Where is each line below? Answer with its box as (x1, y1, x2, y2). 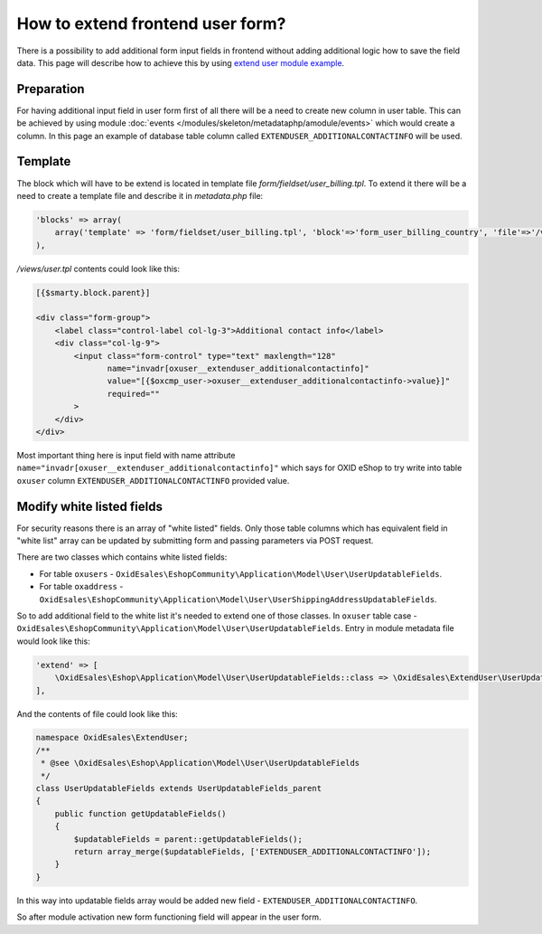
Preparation (16, 81, 85, 97)
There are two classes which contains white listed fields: (16, 552, 228, 562)
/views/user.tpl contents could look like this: (16, 263, 181, 274)
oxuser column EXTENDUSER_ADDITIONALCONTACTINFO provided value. (16, 475, 290, 486)
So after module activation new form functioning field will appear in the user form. (16, 911, 322, 922)
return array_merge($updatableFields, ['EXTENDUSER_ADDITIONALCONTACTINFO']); (73, 846, 432, 856)
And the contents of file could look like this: (16, 708, 178, 719)
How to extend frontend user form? (16, 14, 286, 33)
